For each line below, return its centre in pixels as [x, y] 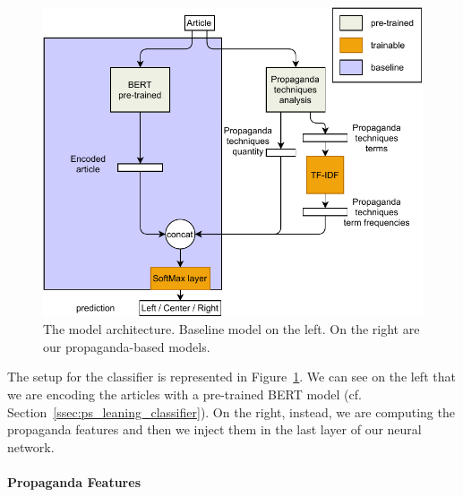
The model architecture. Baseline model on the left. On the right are [231, 329]
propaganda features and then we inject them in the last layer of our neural [214, 429]
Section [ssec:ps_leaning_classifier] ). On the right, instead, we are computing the [231, 411]
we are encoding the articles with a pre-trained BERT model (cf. [184, 394]
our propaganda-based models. [127, 346]
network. [31, 446]
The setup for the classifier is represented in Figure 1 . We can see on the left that [231, 377]
